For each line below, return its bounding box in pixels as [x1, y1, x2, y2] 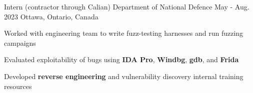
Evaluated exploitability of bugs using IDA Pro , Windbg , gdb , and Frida [4, 54, 239, 65]
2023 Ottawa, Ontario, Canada [4, 11, 98, 21]
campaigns [4, 37, 36, 48]
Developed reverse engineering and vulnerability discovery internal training [4, 71, 243, 81]
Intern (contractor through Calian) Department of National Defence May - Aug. [4, 1, 249, 11]
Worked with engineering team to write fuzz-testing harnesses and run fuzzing [4, 28, 243, 38]
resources [4, 81, 32, 91]
